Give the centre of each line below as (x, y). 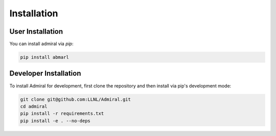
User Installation (36, 31)
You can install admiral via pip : (41, 44)
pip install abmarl (44, 57)
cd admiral (34, 106)
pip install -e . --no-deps (55, 121)
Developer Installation (45, 73)
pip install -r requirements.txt (62, 114)
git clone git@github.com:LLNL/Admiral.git (76, 99)
